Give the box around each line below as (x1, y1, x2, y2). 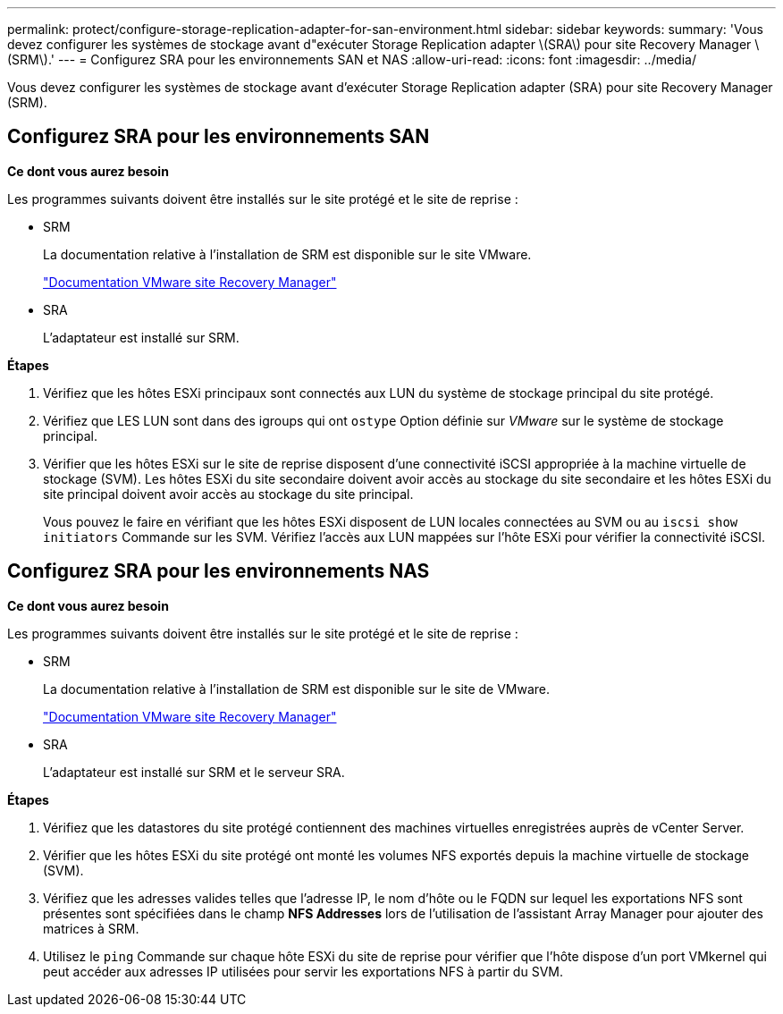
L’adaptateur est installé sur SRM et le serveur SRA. (43, 764, 345, 780)
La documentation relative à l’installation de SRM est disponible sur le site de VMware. (43, 680, 551, 697)
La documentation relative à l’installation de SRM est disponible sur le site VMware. (43, 246, 532, 262)
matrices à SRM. (43, 920, 139, 936)
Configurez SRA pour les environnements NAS (7, 560, 430, 583)
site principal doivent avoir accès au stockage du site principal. (43, 486, 414, 502)
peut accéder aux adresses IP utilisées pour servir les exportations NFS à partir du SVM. (43, 963, 563, 979)
